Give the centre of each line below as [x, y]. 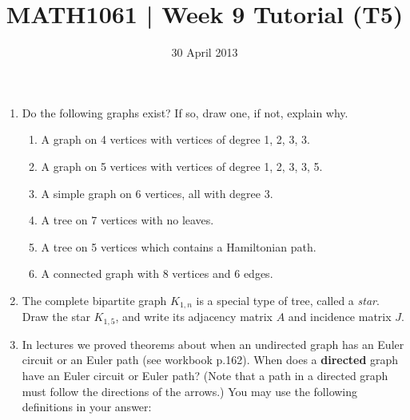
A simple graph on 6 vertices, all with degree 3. [157, 193]
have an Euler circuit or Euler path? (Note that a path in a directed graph [205, 375]
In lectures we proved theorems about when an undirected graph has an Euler [213, 344]
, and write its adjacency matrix [194, 317]
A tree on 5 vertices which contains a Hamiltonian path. [179, 246]
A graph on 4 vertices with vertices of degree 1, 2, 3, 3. [175, 139]
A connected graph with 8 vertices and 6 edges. [157, 273]
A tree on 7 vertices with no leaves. [127, 220]
